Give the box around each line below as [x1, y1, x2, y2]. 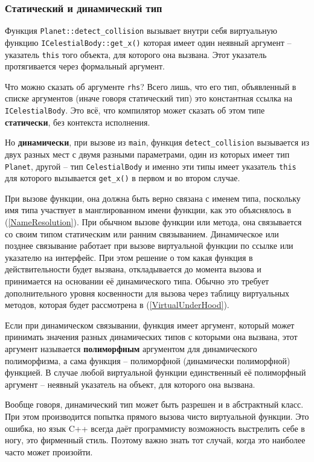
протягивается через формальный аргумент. [5, 60, 165, 72]
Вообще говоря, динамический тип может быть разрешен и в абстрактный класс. [5, 398, 304, 411]
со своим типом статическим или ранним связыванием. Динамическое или [5, 227, 279, 240]
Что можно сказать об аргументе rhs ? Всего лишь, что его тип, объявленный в [5, 80, 296, 92]
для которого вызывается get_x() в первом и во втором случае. [5, 172, 240, 184]
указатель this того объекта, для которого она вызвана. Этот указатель [5, 48, 267, 60]
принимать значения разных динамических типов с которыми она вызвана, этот [5, 330, 298, 343]
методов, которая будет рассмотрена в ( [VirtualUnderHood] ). [5, 298, 229, 311]
